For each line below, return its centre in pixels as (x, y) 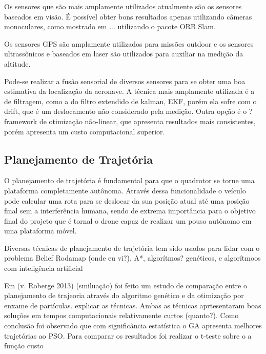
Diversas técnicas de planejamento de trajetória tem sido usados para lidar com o (132, 248)
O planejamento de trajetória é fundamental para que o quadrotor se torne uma (129, 180)
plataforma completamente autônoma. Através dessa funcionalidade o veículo (125, 190)
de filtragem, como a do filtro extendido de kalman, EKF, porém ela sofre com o (130, 101)
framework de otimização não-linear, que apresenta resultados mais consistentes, (130, 121)
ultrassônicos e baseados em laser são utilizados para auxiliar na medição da (124, 54)
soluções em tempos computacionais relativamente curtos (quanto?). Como (121, 315)
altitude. (17, 63)
